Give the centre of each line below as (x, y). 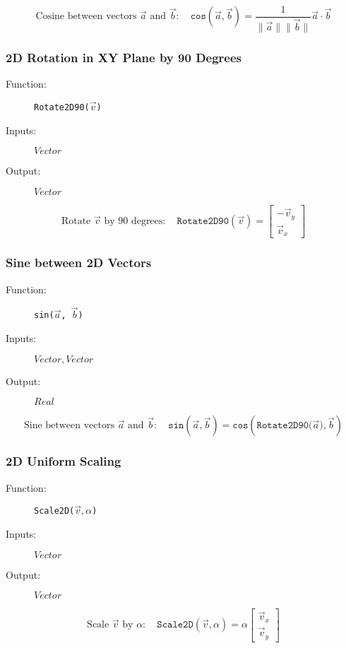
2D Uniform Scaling (64, 461)
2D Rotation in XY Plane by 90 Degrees (124, 58)
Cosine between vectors (86, 17)
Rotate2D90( (62, 108)
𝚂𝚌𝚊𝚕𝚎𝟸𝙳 (175, 625)
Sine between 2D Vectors (79, 263)
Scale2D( (54, 511)
